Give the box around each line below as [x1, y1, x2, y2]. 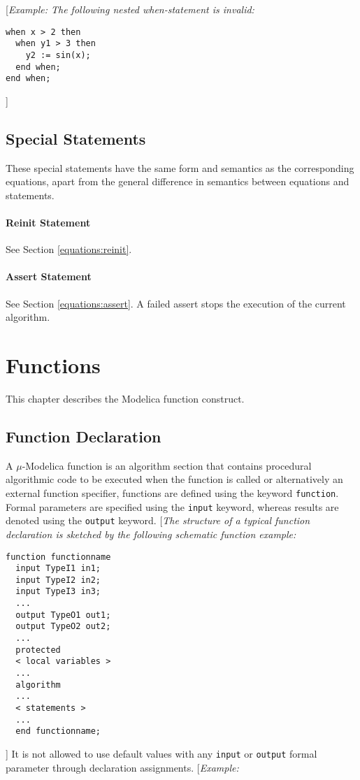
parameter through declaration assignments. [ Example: [6, 760, 239, 774]
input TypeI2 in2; [15, 575, 101, 585]
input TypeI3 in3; [15, 586, 101, 597]
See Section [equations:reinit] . [6, 242, 132, 257]
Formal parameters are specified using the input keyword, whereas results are [6, 499, 339, 514]
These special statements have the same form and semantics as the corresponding [6, 160, 354, 175]
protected [15, 644, 61, 655]
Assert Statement [6, 269, 92, 284]
